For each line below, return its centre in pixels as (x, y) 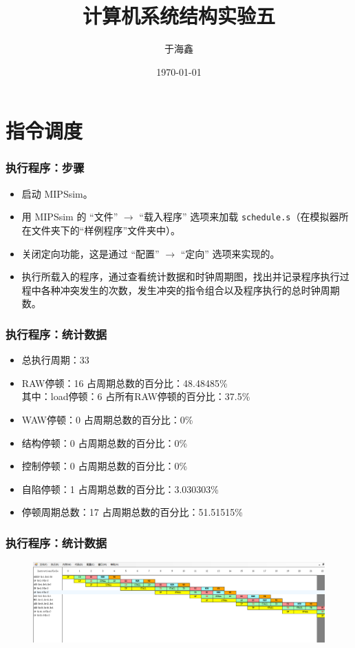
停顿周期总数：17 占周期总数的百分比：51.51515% (132, 512)
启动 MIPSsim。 (57, 193)
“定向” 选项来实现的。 (230, 253)
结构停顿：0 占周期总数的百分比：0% (105, 442)
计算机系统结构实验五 (179, 15)
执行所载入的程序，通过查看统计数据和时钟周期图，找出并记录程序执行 (181, 276)
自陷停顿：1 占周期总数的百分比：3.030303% (120, 489)
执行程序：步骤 (45, 168)
